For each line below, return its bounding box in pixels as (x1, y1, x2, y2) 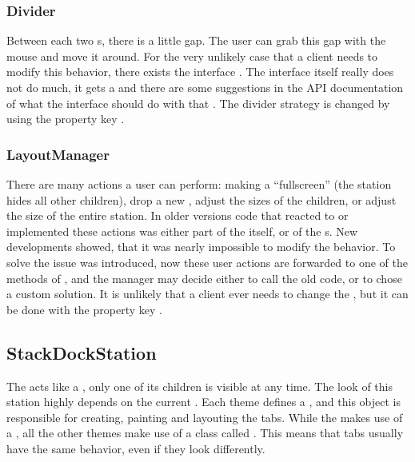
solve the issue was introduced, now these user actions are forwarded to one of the (6, 253, 408, 270)
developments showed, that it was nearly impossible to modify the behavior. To (6, 238, 396, 255)
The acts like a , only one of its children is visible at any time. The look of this (6, 377, 393, 394)
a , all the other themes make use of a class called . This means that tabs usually (6, 424, 404, 441)
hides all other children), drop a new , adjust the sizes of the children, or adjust (6, 191, 397, 208)
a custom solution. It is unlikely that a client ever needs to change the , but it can (6, 285, 409, 302)
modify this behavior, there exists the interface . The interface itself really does (6, 63, 394, 80)
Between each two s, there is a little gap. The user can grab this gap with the (6, 32, 386, 49)
